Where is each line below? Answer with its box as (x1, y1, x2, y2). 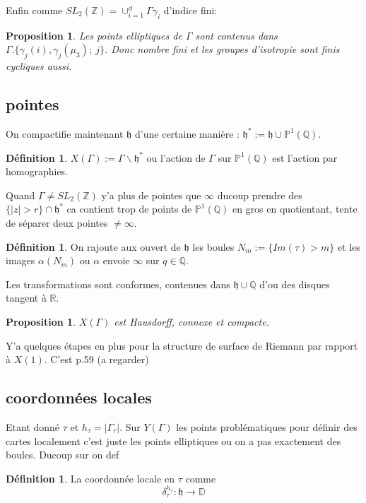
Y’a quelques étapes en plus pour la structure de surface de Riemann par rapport (6, 338, 358, 353)
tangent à (6, 290, 47, 305)
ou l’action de (146, 150, 206, 165)
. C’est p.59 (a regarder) (44, 352, 149, 367)
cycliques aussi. (6, 59, 72, 73)
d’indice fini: (163, 3, 218, 17)
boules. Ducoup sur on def (6, 447, 119, 462)
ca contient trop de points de (66, 201, 192, 216)
